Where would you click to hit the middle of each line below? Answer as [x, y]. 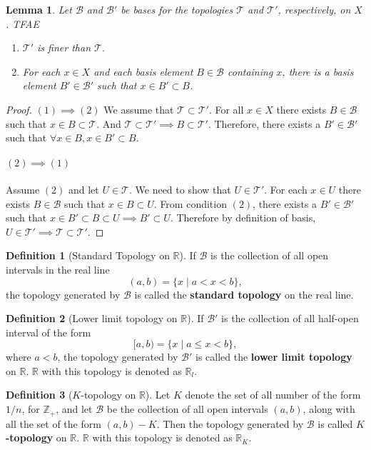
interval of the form [49, 332]
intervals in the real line [58, 269]
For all [229, 109]
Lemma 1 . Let [39, 9]
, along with [329, 409]
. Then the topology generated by [230, 423]
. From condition [190, 203]
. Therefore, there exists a [264, 123]
